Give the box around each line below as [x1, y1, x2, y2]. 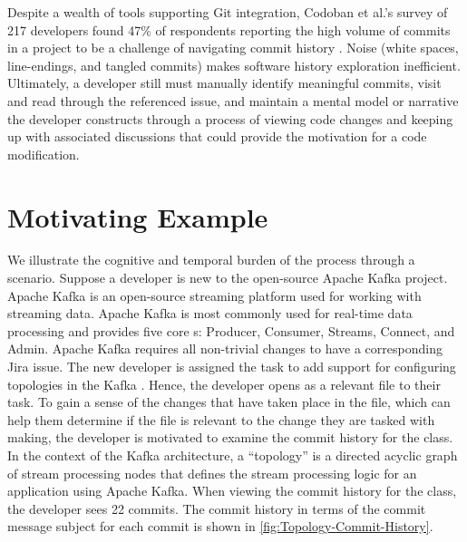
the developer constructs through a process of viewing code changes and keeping [7, 109, 453, 128]
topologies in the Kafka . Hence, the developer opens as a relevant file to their [7, 374, 441, 393]
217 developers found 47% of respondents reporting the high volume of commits [7, 20, 451, 39]
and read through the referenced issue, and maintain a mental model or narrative [7, 91, 459, 110]
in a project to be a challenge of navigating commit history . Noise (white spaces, [7, 38, 459, 57]
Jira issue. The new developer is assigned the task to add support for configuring [7, 357, 456, 376]
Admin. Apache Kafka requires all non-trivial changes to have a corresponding [7, 339, 443, 358]
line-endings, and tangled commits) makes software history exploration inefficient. [7, 55, 461, 74]
